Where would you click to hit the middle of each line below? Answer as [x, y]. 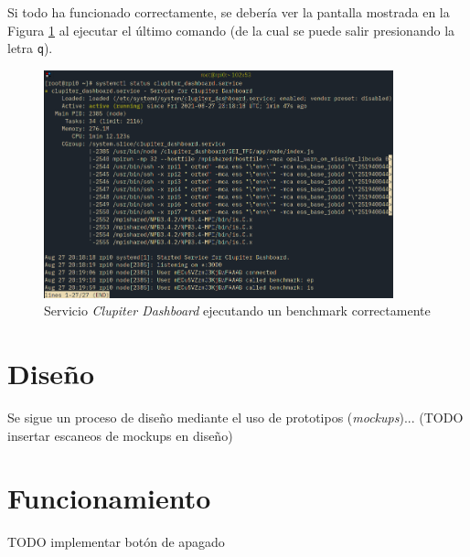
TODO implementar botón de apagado [116, 542]
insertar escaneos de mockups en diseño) [120, 435]
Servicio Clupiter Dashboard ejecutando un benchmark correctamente [237, 311]
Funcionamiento [109, 498]
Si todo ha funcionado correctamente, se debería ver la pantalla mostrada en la [229, 12]
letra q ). [30, 48]
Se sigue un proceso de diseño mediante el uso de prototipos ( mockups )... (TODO [235, 418]
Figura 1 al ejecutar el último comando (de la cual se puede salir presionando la [231, 30]
